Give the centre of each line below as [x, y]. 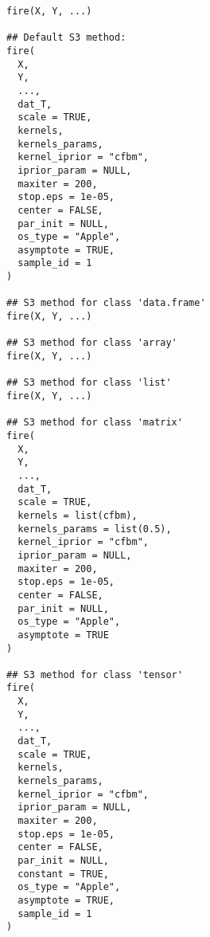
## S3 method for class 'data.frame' [106, 303]
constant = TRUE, [63, 874]
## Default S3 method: [66, 38]
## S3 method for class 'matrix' [95, 423]
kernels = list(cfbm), [78, 515]
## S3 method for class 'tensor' [95, 674]
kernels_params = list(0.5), [95, 529]
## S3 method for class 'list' [89, 383]
